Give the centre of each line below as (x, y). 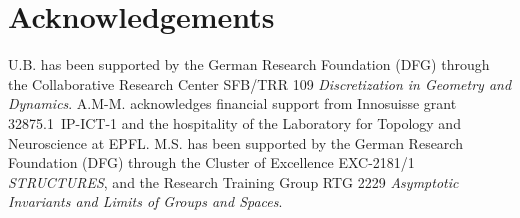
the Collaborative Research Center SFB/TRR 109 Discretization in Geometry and (260, 83)
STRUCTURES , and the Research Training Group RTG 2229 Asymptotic (233, 181)
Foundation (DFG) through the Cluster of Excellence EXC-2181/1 (211, 162)
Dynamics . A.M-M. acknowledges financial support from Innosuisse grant (232, 103)
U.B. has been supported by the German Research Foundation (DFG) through (249, 64)
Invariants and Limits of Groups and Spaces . (145, 201)
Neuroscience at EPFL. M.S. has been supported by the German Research (235, 142)
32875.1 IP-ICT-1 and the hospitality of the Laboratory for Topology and (234, 122)
